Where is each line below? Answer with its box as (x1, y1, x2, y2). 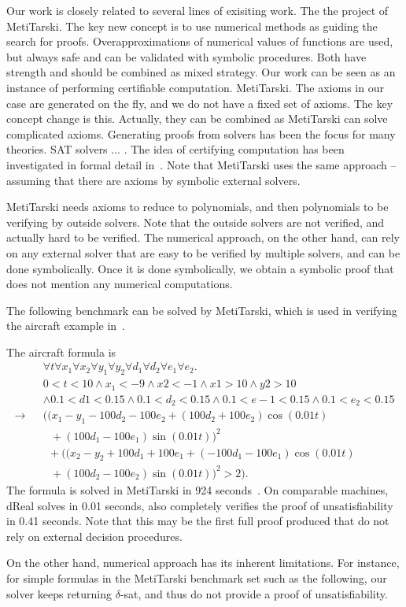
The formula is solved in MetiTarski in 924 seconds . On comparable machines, (6, 481, 389, 498)
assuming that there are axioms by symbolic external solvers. (6, 172, 301, 188)
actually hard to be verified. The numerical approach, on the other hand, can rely (6, 229, 400, 246)
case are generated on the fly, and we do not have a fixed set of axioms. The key (6, 94, 393, 111)
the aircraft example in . (6, 317, 125, 334)
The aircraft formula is (6, 343, 116, 360)
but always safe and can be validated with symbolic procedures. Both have (6, 48, 367, 65)
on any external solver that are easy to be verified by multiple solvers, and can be (6, 244, 400, 261)
